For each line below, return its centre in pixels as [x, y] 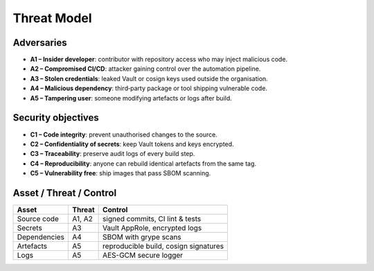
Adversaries [40, 43]
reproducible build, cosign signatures [163, 246]
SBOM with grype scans [142, 237]
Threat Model [53, 18]
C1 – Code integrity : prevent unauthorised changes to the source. [124, 134]
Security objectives [56, 118]
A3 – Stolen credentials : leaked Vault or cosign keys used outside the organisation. [149, 78]
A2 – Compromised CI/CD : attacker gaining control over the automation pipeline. [145, 69]
